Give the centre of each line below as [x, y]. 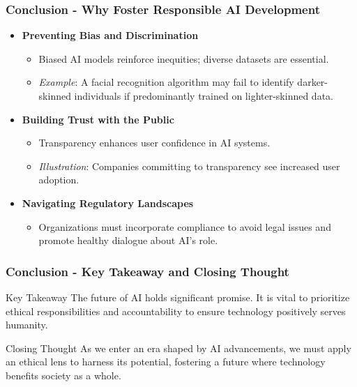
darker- [313, 82]
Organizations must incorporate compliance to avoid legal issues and [185, 226]
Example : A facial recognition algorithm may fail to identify [166, 82]
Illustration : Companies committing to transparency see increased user [189, 166]
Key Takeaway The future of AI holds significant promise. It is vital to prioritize [178, 297]
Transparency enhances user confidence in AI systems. [154, 143]
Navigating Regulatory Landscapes [108, 203]
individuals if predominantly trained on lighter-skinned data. [204, 96]
